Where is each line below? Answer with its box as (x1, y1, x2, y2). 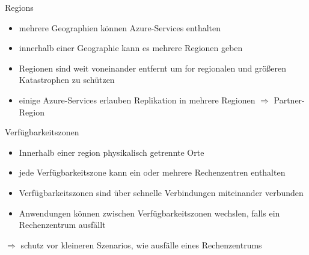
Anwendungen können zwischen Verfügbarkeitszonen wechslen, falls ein (19, 206, 280, 219)
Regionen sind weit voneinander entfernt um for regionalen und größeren (19, 61, 287, 74)
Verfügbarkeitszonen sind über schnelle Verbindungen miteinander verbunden (19, 186, 304, 198)
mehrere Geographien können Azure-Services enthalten (19, 21, 221, 34)
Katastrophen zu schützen (19, 73, 115, 86)
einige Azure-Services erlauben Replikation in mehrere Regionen (19, 93, 255, 106)
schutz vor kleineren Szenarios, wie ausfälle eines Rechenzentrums (20, 238, 262, 251)
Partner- (274, 93, 305, 106)
